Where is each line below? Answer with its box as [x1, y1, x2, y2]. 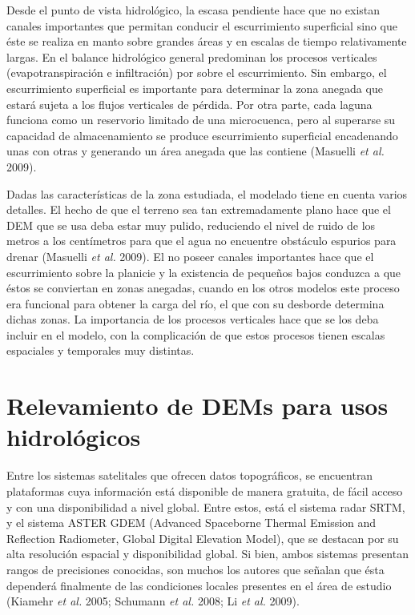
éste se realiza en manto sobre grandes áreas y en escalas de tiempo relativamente [6, 33, 407, 50]
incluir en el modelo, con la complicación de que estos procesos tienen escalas [6, 326, 385, 343]
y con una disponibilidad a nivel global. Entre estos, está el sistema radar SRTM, [6, 498, 405, 515]
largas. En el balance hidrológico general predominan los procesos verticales [6, 48, 377, 65]
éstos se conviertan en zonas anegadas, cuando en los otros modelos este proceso [6, 279, 400, 296]
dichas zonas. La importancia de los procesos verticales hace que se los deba [6, 311, 379, 328]
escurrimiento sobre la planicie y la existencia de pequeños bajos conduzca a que [6, 263, 401, 280]
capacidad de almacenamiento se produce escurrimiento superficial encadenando [6, 127, 398, 143]
